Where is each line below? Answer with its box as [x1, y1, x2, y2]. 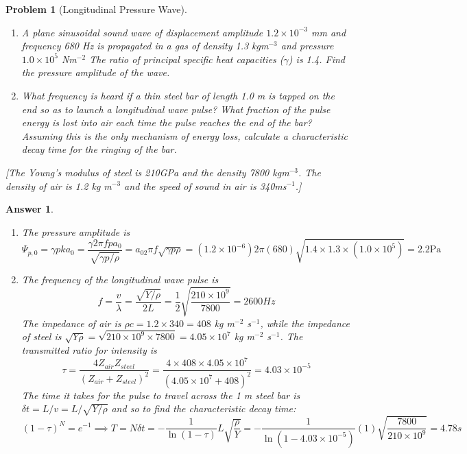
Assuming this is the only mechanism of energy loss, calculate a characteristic [21, 128, 348, 143]
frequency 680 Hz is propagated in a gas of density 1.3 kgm [21, 38, 269, 53]
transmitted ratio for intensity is [21, 343, 157, 357]
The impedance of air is [21, 315, 121, 330]
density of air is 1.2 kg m [5, 178, 112, 193]
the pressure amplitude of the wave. [21, 65, 170, 80]
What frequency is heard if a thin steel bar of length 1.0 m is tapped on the [21, 88, 335, 102]
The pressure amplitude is [21, 224, 130, 239]
